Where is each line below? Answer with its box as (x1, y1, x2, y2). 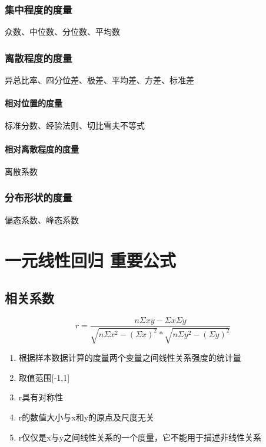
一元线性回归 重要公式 (5, 248, 176, 272)
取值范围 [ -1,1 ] (18, 371, 70, 383)
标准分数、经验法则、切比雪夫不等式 (5, 119, 145, 132)
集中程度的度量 (5, 2, 72, 17)
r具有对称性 (18, 391, 64, 403)
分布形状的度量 (5, 190, 72, 205)
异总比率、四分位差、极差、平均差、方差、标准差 (5, 74, 194, 86)
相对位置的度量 (5, 97, 62, 109)
